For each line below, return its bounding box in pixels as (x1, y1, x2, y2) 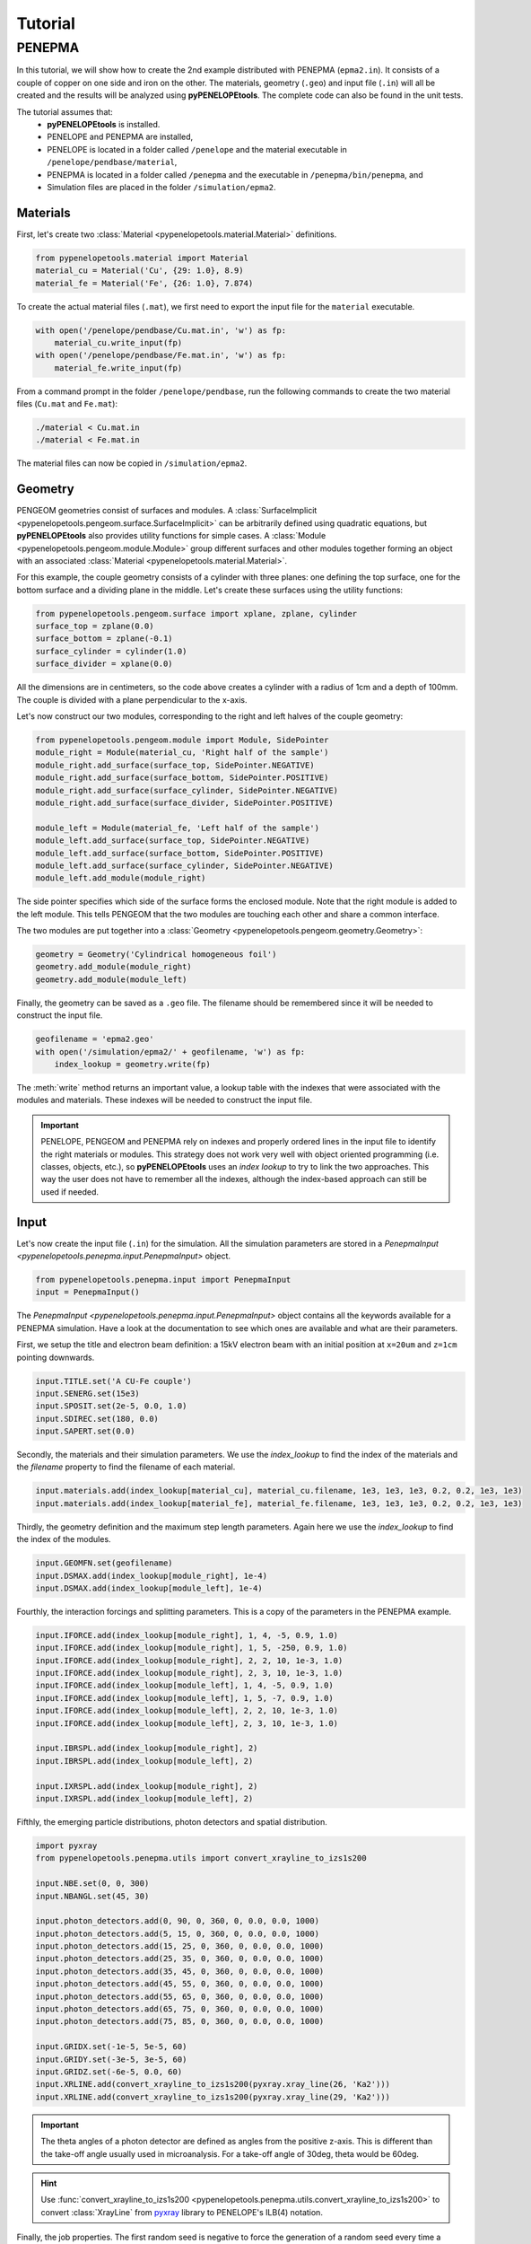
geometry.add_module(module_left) (35, 974, 187, 985)
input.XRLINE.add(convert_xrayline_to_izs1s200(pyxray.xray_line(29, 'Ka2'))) (35, 2091, 390, 2102)
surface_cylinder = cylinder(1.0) (35, 646, 187, 656)
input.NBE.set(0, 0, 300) (35, 1879, 150, 1889)
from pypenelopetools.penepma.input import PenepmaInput (35, 1275, 292, 1284)
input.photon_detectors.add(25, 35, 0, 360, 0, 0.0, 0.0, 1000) (35, 1953, 325, 1964)
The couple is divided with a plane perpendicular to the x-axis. (16, 694, 248, 705)
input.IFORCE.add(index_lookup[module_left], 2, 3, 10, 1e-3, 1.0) (35, 1718, 339, 1728)
